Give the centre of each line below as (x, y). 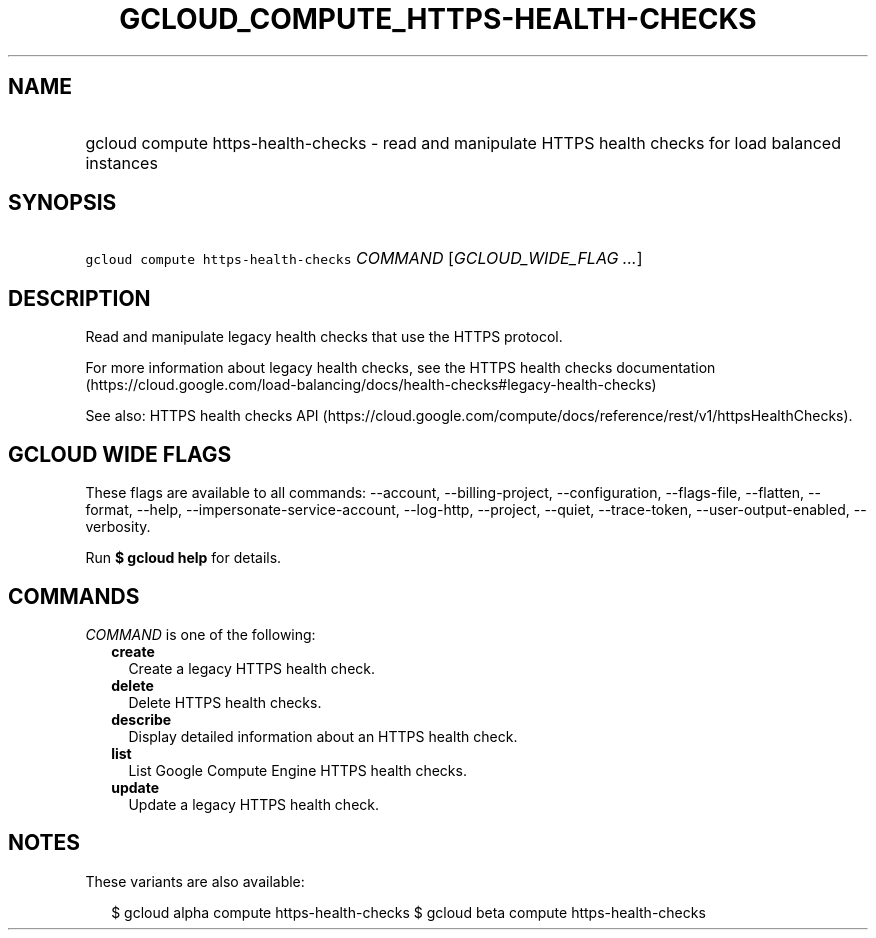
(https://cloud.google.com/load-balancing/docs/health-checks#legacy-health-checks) (371, 385)
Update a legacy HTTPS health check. (254, 804)
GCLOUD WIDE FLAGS (120, 454)
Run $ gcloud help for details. (183, 558)
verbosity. (118, 527)
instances (121, 162)
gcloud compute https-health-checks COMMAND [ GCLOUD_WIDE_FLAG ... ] (364, 258)
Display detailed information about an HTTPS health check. (323, 736)
